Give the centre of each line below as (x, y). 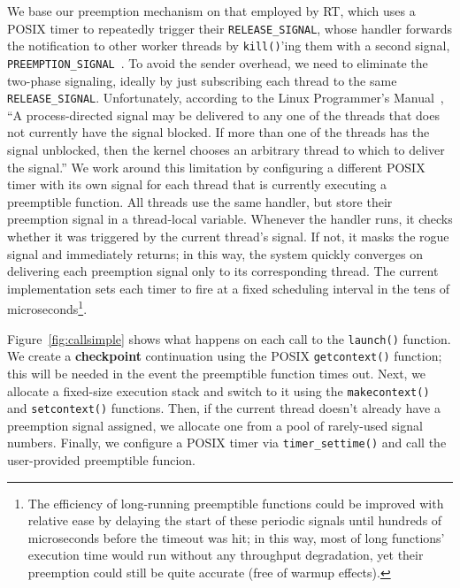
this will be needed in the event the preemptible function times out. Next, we (217, 373)
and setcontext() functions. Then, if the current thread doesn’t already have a (224, 408)
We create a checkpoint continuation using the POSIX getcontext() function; (225, 356)
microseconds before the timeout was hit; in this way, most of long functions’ (236, 537)
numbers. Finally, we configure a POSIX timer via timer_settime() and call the (227, 443)
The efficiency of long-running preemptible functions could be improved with (236, 503)
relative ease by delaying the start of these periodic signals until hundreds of (235, 520)
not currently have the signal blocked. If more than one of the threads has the (218, 132)
